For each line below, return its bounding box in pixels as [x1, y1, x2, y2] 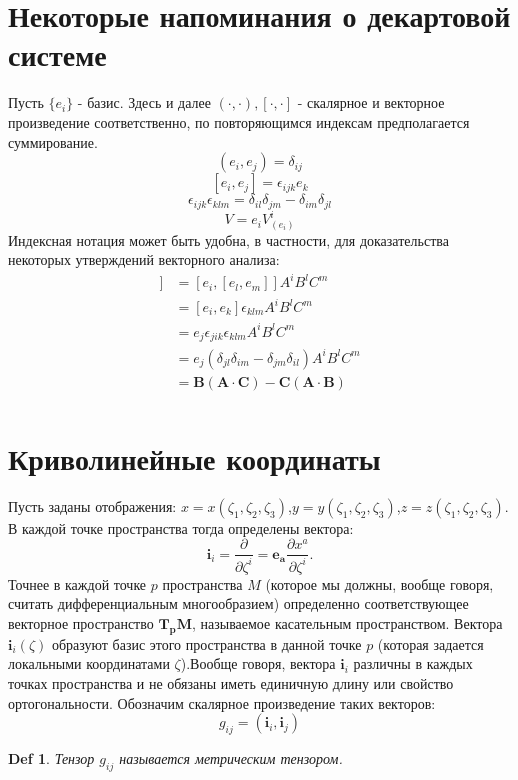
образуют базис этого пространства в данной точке [51, 633, 362, 654]
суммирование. [8, 131, 98, 152]
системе [8, 34, 107, 75]
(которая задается [377, 633, 484, 654]
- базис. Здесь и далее [77, 92, 211, 113]
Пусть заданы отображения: [8, 495, 177, 516]
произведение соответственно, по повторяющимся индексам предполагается [8, 111, 470, 132]
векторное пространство [8, 612, 154, 633]
